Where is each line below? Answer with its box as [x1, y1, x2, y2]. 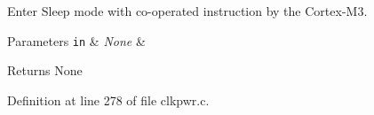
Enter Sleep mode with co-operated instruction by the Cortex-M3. [7, 2, 368, 19]
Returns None [7, 61, 83, 80]
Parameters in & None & [7, 31, 146, 50]
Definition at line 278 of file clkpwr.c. [7, 90, 210, 109]
